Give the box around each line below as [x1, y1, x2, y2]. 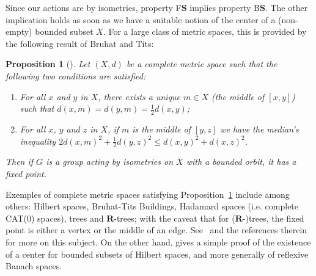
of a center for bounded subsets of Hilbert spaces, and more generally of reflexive [6, 247, 309, 260]
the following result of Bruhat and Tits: [6, 37, 154, 49]
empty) [6, 25, 32, 38]
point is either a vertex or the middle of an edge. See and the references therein [6, 223, 307, 236]
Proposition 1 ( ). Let [6, 57, 90, 70]
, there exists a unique [98, 90, 181, 103]
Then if [6, 155, 34, 168]
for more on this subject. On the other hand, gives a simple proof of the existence [6, 235, 311, 248]
